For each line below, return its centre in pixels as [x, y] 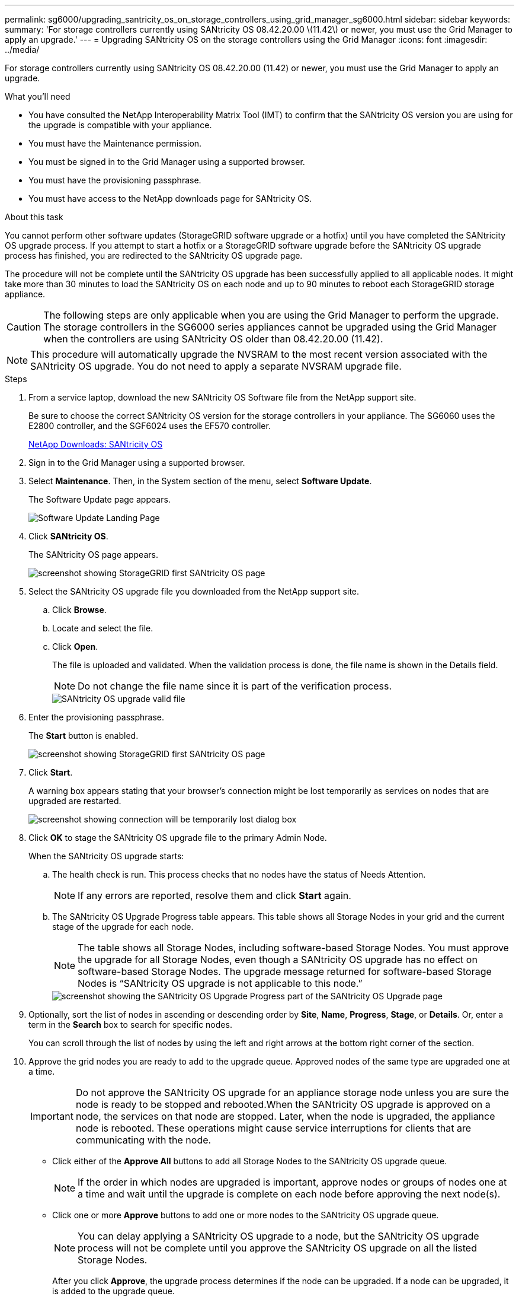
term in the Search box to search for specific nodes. [130, 1025]
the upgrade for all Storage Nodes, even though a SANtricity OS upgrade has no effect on [278, 960]
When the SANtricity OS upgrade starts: [106, 856]
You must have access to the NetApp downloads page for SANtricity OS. [170, 198]
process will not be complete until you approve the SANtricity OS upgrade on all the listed [277, 1248]
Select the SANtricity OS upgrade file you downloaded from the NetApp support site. [194, 591]
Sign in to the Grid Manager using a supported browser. [137, 463]
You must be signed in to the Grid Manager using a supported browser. [167, 162]
